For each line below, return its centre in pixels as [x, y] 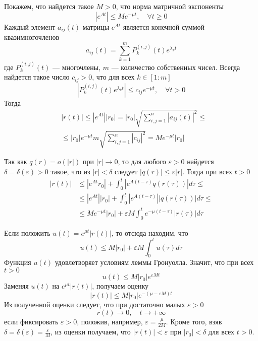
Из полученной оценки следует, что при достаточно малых [95, 304]
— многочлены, [76, 67]
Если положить [27, 232]
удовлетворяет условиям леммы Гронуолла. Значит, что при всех [154, 262]
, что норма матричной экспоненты [170, 6]
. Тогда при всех [207, 171]
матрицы [96, 26]
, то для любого [142, 161]
